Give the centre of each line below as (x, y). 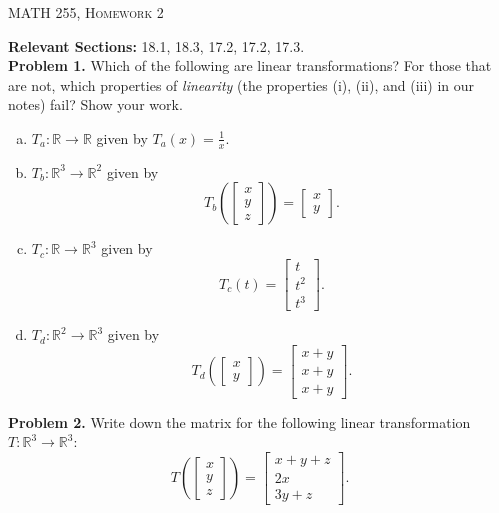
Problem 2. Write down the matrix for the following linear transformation (239, 421)
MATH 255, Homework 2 (86, 12)
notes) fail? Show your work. (95, 104)
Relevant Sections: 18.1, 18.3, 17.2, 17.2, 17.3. (156, 45)
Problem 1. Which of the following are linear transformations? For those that (250, 65)
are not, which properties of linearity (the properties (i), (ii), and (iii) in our (241, 84)
